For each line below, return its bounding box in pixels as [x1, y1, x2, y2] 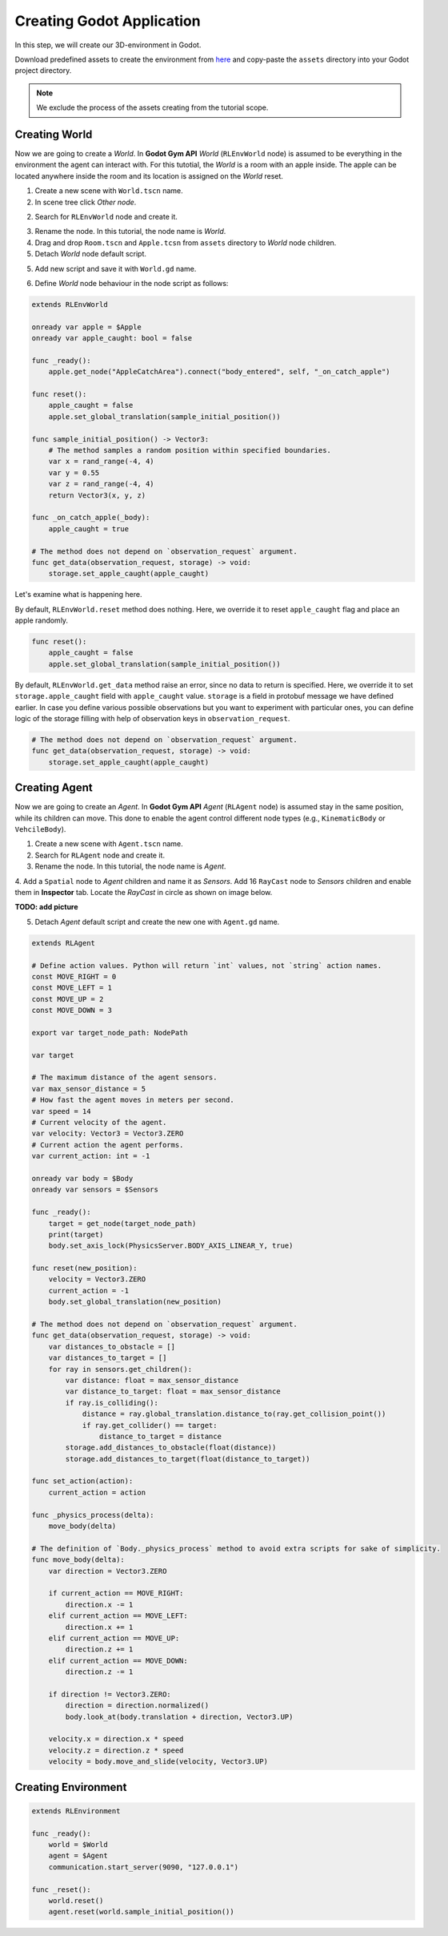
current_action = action [48, 1487, 146, 1497]
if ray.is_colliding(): [65, 1398, 159, 1407]
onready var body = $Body [31, 1174, 134, 1183]
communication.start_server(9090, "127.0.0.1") [48, 1862, 239, 1871]
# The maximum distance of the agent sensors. [31, 1073, 218, 1082]
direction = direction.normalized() [65, 1701, 210, 1710]
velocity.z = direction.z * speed [48, 1745, 184, 1755]
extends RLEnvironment [31, 1806, 121, 1815]
